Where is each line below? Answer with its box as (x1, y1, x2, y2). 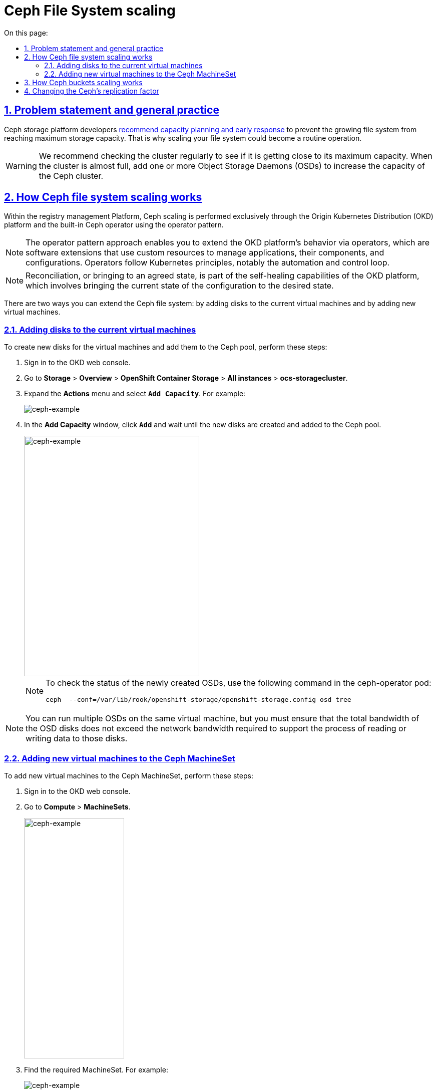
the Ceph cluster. (39, 170, 104, 181)
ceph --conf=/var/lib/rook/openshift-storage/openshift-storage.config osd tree (46, 696, 351, 704)
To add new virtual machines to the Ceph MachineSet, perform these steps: (4, 771, 253, 780)
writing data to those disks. (26, 733, 128, 744)
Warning (6, 160, 37, 171)
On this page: (4, 28, 48, 37)
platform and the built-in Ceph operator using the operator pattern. (4, 220, 224, 229)
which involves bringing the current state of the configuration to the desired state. (26, 281, 334, 291)
